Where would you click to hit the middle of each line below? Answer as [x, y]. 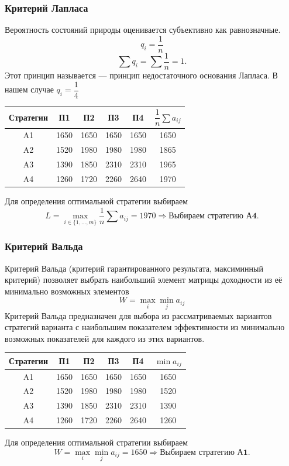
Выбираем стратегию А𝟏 [204, 452]
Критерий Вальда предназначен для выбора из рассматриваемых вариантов [138, 315]
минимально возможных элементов [67, 291]
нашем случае [29, 89]
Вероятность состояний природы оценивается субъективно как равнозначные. [143, 30]
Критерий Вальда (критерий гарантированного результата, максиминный [134, 268]
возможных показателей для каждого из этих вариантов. [105, 338]
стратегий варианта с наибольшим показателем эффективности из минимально [145, 327]
